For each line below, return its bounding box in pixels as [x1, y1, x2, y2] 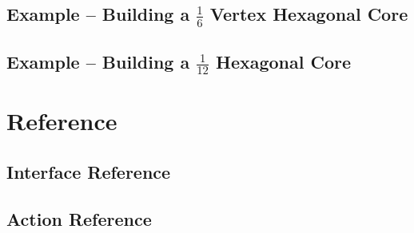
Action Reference [6, 206, 152, 231]
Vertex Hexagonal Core [209, 2, 408, 26]
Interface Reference [6, 160, 171, 184]
